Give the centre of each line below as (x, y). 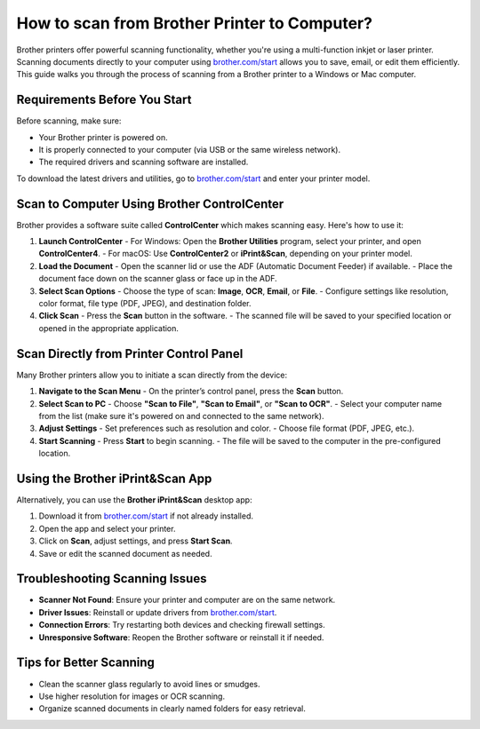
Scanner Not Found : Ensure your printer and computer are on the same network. (187, 600)
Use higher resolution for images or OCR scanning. (132, 696)
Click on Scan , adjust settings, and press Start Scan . (136, 541)
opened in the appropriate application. (109, 328)
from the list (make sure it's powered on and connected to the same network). (181, 416)
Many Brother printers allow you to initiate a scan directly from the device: (152, 375)
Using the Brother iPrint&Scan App (114, 478)
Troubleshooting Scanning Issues (112, 578)
